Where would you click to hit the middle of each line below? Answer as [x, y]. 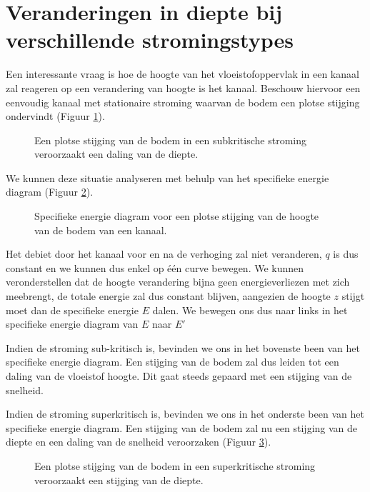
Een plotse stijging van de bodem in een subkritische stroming [170, 140]
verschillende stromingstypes [150, 40]
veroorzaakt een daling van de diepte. [116, 154]
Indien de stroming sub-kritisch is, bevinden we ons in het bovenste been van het [183, 347]
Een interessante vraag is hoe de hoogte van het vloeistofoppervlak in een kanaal [182, 74]
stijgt [353, 296]
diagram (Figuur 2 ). [50, 192]
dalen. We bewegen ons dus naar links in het [250, 310]
